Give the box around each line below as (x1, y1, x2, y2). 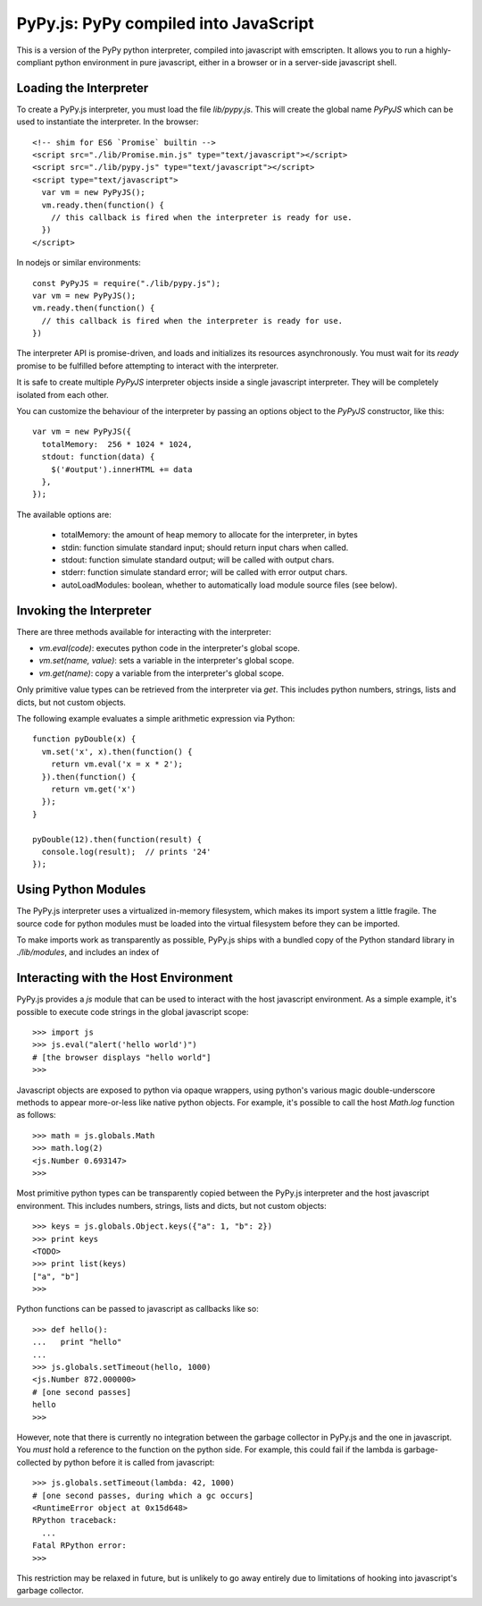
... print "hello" (32, 1337, 122, 1348)
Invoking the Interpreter (16, 603, 152, 618)
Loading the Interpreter (16, 80, 149, 96)
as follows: (16, 1110, 57, 1120)
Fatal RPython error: (32, 1541, 127, 1551)
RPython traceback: (32, 1516, 118, 1526)
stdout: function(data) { (41, 452, 155, 462)
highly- (425, 45, 452, 55)
